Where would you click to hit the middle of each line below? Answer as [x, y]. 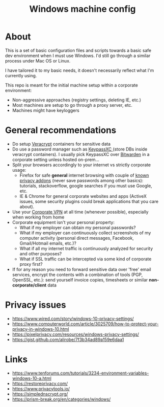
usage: [19, 170]
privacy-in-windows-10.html [41, 329]
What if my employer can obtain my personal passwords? [78, 227]
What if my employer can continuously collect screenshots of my [85, 233]
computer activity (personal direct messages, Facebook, [77, 238]
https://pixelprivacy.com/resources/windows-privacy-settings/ [75, 334]
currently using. [21, 75]
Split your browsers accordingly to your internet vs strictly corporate [82, 165]
